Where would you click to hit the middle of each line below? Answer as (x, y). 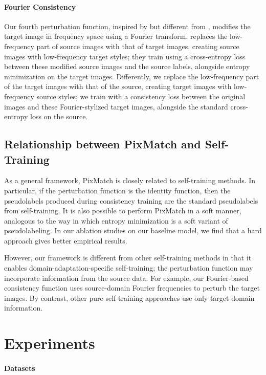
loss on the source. (59, 116)
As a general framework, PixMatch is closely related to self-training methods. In (130, 180)
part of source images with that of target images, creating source (138, 46)
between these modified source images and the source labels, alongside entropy (127, 66)
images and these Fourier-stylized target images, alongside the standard (116, 106)
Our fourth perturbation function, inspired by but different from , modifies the (127, 26)
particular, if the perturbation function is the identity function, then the (117, 190)
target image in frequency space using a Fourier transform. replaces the (116, 36)
